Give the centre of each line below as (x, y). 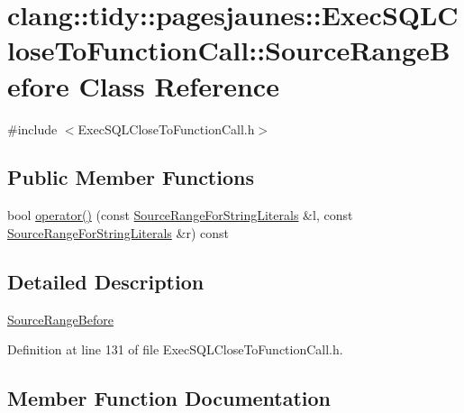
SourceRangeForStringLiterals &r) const (118, 232)
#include (32, 128)
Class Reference (179, 85)
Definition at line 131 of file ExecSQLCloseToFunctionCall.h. (175, 349)
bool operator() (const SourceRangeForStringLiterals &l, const (180, 215)
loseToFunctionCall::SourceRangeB (229, 50)
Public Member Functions (131, 177)
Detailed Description (106, 281)
